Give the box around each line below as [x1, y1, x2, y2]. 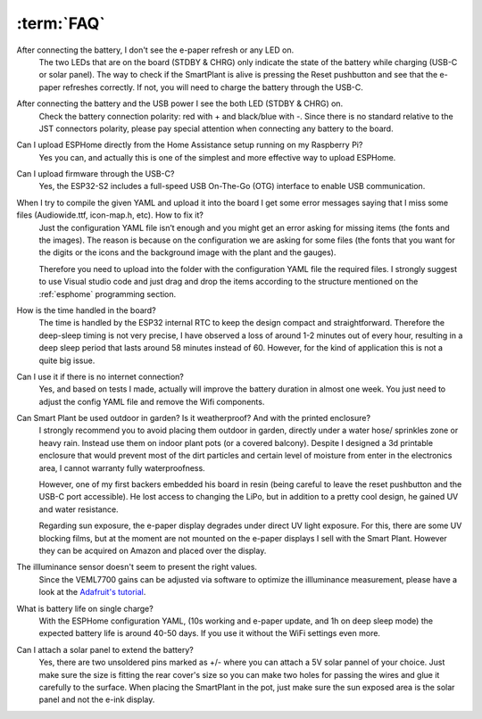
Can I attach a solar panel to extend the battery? [16, 644, 194, 655]
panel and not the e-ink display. [38, 694, 155, 705]
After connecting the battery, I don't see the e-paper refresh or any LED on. [16, 45, 295, 55]
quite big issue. [38, 355, 96, 366]
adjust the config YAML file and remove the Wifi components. [38, 396, 265, 407]
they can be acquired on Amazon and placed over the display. [38, 545, 267, 556]
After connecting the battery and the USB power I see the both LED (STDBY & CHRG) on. [16, 98, 344, 109]
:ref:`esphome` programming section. [38, 288, 177, 299]
